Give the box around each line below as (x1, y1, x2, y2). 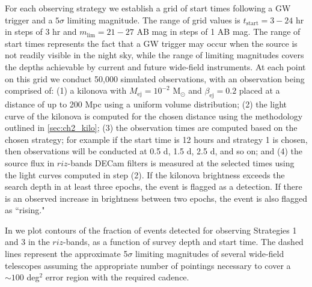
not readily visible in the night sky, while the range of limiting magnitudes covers (5, 49, 304, 61)
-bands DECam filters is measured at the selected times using (67, 156, 295, 169)
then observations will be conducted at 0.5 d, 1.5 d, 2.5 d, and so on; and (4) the (5, 145, 302, 157)
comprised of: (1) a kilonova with (5, 84, 127, 97)
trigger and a (5, 13, 53, 26)
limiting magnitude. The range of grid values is (67, 13, 240, 26)
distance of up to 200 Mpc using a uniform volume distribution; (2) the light (5, 97, 287, 110)
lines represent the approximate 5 (5, 247, 128, 260)
